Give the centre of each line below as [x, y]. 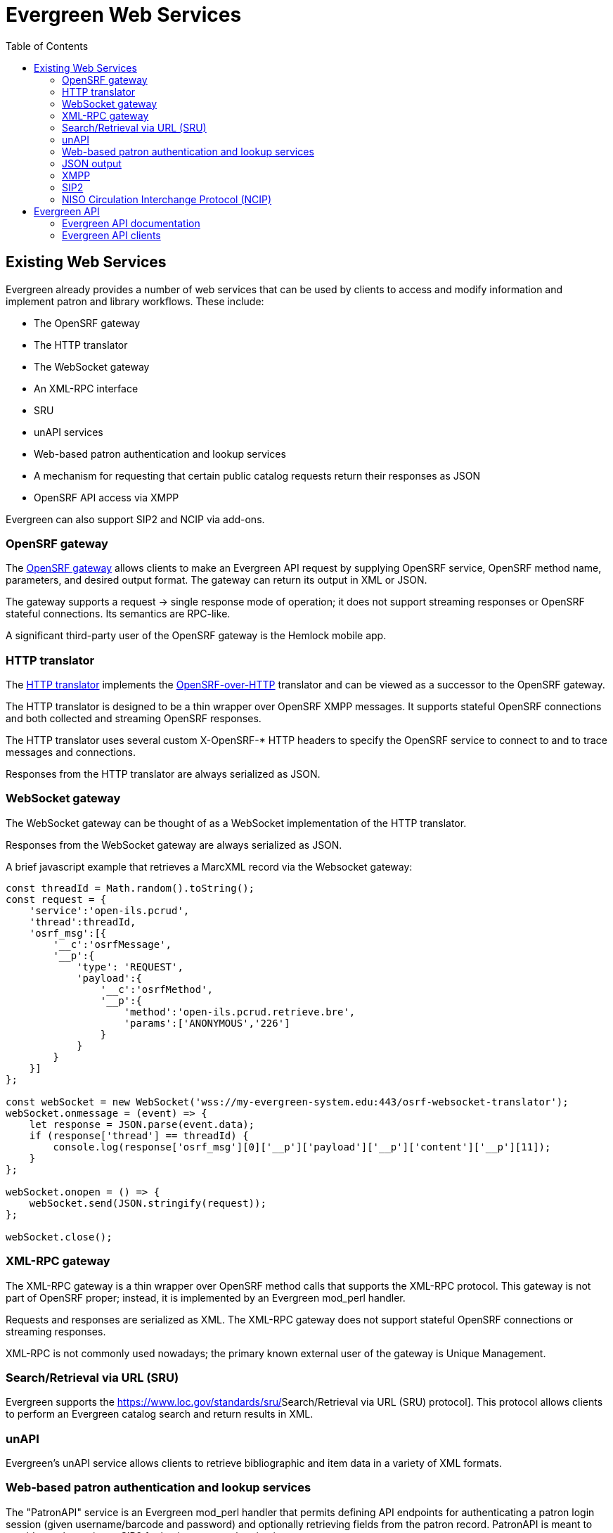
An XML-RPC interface [86, 388]
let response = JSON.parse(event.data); [142, 1124]
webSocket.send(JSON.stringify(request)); [148, 1203]
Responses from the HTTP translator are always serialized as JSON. [163, 774]
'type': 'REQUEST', [130, 967]
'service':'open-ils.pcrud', [109, 910]
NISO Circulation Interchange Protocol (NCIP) [167, 199]
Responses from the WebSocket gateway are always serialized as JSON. [174, 845]
